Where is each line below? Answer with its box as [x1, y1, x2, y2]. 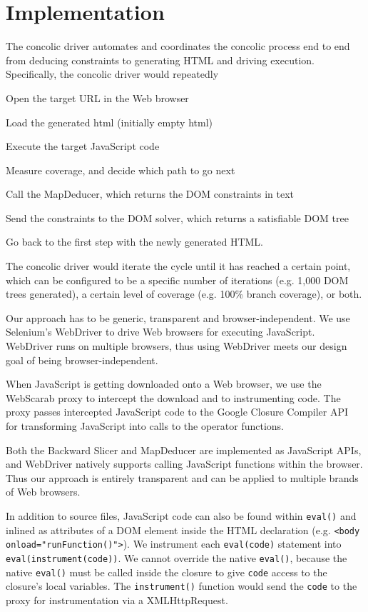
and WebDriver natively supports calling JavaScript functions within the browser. [6, 456, 363, 471]
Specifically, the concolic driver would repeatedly [6, 66, 219, 81]
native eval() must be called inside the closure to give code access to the [6, 564, 327, 579]
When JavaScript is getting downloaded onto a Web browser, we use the [6, 376, 322, 391]
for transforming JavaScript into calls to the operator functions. [6, 418, 284, 433]
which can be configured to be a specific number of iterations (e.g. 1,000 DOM [6, 272, 349, 287]
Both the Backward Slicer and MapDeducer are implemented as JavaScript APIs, [6, 442, 362, 457]
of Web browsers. [6, 484, 81, 499]
